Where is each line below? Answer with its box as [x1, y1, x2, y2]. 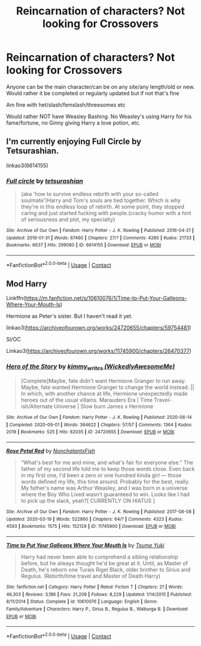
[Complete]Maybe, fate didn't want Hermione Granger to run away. [20, 378, 187, 385]
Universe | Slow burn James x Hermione [53, 403, 154, 410]
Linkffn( [6, 295, 26, 302]
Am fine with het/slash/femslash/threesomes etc [6, 101, 126, 108]
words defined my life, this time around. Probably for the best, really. [20, 478, 190, 485]
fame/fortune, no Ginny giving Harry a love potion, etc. [6, 119, 141, 126]
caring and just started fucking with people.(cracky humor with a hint [20, 210, 191, 217]
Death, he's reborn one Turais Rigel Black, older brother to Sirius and [20, 566, 191, 573]
